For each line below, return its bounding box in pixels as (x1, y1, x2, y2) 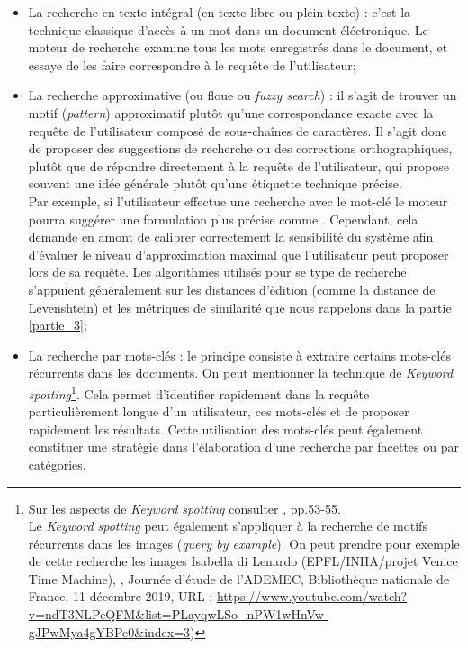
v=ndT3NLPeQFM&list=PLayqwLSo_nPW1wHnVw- (28, 605, 328, 624)
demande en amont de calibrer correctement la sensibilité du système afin (28, 227, 434, 246)
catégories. (28, 454, 86, 473)
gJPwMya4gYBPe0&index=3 (28, 622, 191, 641)
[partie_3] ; (28, 315, 87, 334)
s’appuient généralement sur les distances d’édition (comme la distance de (28, 279, 436, 298)
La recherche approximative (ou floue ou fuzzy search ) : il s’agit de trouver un (28, 86, 457, 105)
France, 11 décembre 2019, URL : (28, 587, 213, 606)
